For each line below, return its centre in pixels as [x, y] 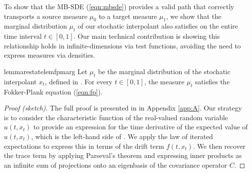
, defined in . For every [79, 81]
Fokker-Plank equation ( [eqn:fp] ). [53, 91]
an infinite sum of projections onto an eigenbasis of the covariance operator [116, 165]
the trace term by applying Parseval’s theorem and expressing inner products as [123, 155]
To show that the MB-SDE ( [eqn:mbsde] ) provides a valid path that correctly [119, 6]
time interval [23, 36]
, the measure [164, 81]
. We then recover [219, 146]
